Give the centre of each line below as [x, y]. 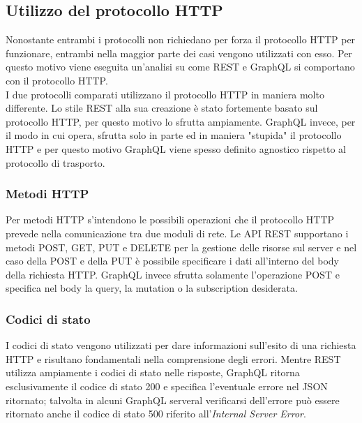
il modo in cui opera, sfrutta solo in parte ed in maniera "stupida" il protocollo [174, 135]
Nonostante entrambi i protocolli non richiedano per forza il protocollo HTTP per [181, 39]
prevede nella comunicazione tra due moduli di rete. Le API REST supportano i [177, 233]
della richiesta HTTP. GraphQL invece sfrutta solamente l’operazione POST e [173, 274]
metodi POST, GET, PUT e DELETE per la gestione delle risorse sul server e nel [181, 247]
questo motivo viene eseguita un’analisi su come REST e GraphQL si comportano [180, 67]
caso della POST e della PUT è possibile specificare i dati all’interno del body [172, 261]
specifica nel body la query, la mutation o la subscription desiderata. [152, 288]
